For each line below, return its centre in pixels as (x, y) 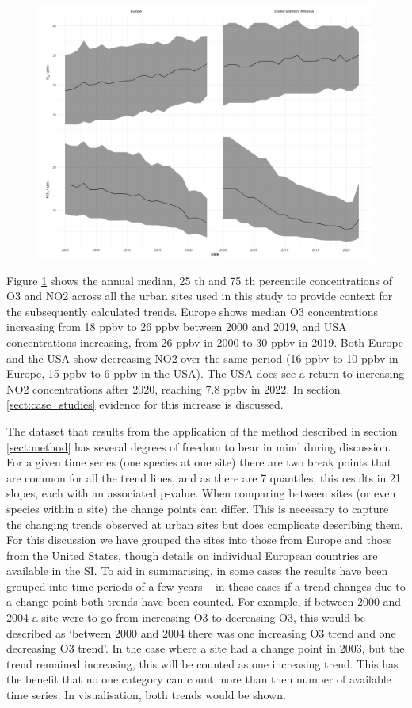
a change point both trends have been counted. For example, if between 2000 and (204, 601)
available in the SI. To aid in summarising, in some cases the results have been (197, 571)
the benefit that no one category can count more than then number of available (199, 679)
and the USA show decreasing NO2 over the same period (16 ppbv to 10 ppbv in (202, 358)
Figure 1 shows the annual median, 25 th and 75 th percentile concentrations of (200, 280)
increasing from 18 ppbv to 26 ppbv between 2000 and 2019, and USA (177, 327)
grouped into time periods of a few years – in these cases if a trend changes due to (206, 586)
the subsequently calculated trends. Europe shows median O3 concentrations (192, 311)
